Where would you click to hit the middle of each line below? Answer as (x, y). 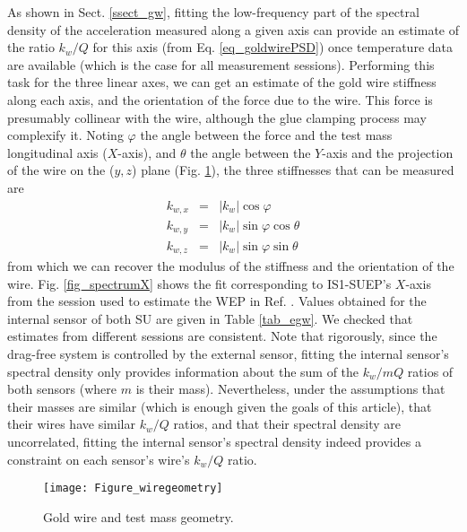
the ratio (31, 47)
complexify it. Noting (65, 135)
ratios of (430, 371)
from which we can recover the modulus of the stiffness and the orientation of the (231, 265)
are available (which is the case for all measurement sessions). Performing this (221, 64)
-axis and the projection (388, 152)
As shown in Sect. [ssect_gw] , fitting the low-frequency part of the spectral (213, 12)
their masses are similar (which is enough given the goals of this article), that (220, 406)
